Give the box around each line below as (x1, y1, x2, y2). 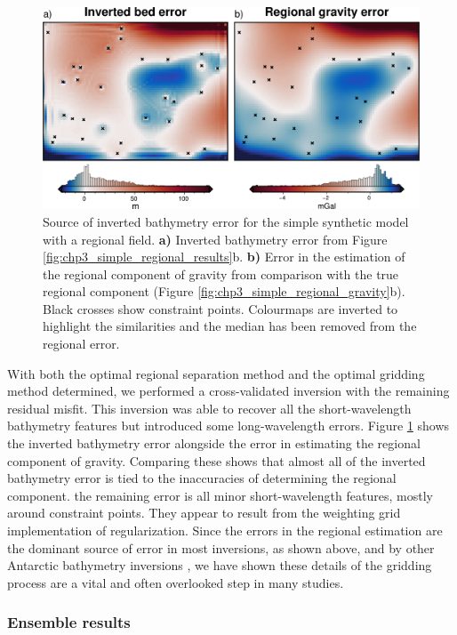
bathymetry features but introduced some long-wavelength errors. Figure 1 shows (7, 416, 450, 435)
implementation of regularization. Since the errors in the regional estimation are (7, 521, 443, 539)
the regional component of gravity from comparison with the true (43, 264, 399, 283)
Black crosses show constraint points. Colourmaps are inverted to (43, 299, 398, 317)
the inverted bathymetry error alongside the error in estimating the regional (7, 434, 421, 453)
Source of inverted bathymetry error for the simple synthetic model (43, 212, 409, 230)
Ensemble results (7, 611, 131, 633)
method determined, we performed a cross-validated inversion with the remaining (7, 382, 450, 400)
